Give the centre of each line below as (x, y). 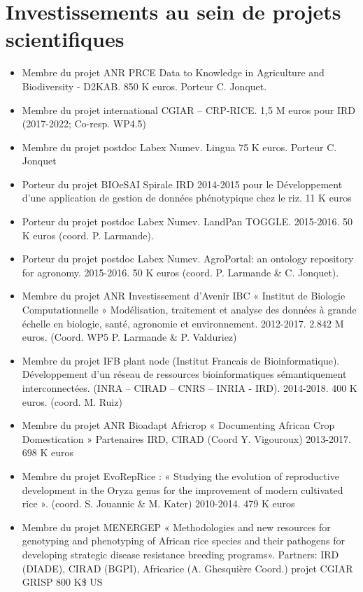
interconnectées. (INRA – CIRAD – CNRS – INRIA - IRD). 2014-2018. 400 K (190, 388)
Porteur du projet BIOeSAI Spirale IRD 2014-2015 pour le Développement (182, 184)
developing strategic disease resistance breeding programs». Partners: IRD (180, 554)
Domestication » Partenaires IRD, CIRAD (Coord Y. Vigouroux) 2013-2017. (186, 438)
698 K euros (48, 452)
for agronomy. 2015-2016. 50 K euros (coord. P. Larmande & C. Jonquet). (180, 272)
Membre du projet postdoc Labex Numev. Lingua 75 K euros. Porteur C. (179, 147)
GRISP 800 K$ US (62, 582)
